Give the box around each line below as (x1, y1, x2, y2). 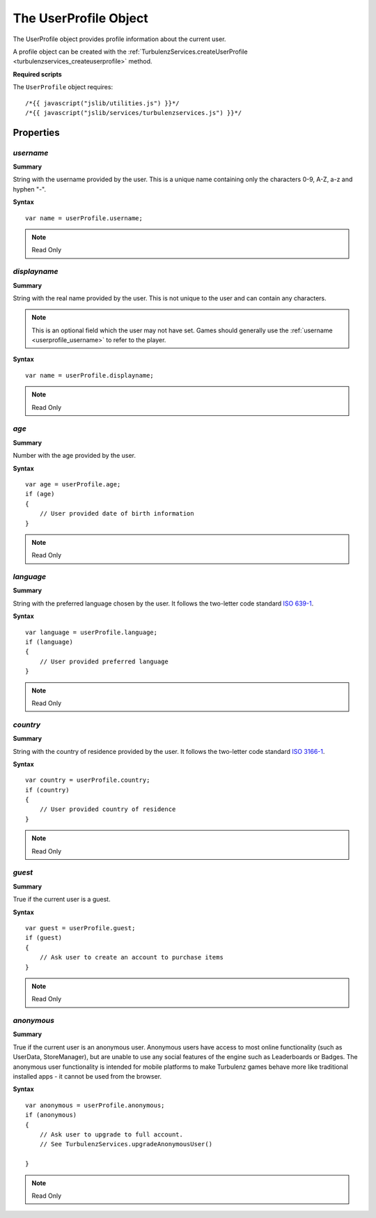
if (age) (25, 490, 55, 498)
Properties (13, 126, 60, 139)
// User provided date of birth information (39, 509, 194, 518)
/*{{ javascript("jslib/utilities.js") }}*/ (25, 99, 180, 107)
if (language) (25, 638, 73, 646)
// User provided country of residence (39, 805, 176, 813)
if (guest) (25, 934, 63, 942)
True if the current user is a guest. (13, 895, 111, 904)
